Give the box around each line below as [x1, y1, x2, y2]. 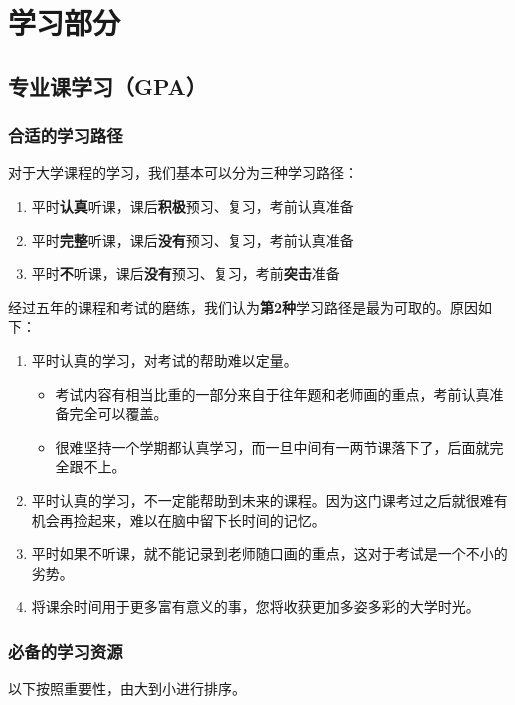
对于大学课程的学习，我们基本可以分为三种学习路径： [8, 162, 358, 183]
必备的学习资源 [8, 638, 123, 663]
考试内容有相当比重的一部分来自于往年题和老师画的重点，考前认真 [55, 383, 490, 404]
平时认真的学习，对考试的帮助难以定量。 [31, 349, 298, 370]
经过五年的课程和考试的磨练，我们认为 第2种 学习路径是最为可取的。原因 [8, 296, 479, 317]
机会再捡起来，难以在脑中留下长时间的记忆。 [31, 509, 326, 530]
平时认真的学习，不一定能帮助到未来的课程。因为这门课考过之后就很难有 [31, 489, 508, 510]
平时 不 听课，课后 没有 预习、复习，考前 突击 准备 [31, 263, 340, 284]
